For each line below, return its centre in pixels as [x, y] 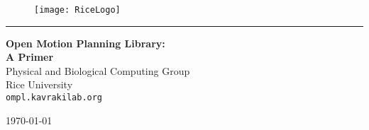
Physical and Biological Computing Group [98, 70]
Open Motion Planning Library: [86, 43]
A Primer [30, 57]
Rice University [39, 84]
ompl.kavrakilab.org [54, 98]
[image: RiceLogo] [77, 10]
